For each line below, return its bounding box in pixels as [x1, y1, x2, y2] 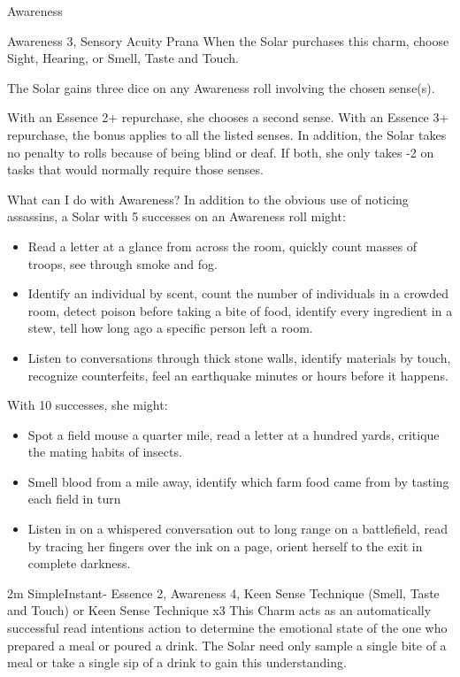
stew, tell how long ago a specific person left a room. [27, 319, 313, 337]
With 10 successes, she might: [7, 396, 168, 414]
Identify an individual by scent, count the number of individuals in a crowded [27, 284, 448, 303]
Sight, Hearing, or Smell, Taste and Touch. [7, 49, 239, 67]
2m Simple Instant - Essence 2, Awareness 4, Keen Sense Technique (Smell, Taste [7, 583, 440, 602]
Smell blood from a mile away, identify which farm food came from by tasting [27, 472, 449, 490]
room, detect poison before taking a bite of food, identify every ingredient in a [27, 301, 453, 319]
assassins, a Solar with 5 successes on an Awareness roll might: [7, 207, 346, 226]
